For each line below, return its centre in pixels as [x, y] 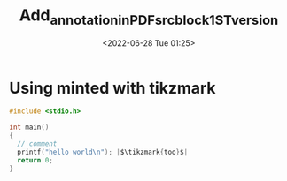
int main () [29, 128]
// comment [37, 143]
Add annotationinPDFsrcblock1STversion [149, 17]
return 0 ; [35, 160]
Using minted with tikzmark [112, 88]
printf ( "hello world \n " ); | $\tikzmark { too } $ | [103, 152]
